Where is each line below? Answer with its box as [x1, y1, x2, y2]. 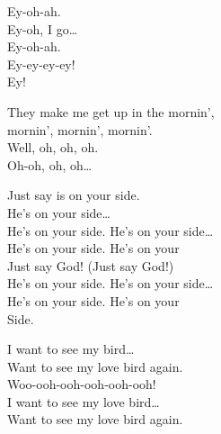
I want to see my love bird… [7, 392, 160, 411]
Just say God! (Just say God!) [7, 256, 174, 275]
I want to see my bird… [7, 339, 135, 358]
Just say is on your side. [7, 185, 140, 204]
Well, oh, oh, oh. [7, 138, 99, 157]
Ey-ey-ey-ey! [7, 54, 75, 73]
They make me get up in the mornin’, [7, 102, 215, 121]
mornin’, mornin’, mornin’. [7, 120, 153, 139]
